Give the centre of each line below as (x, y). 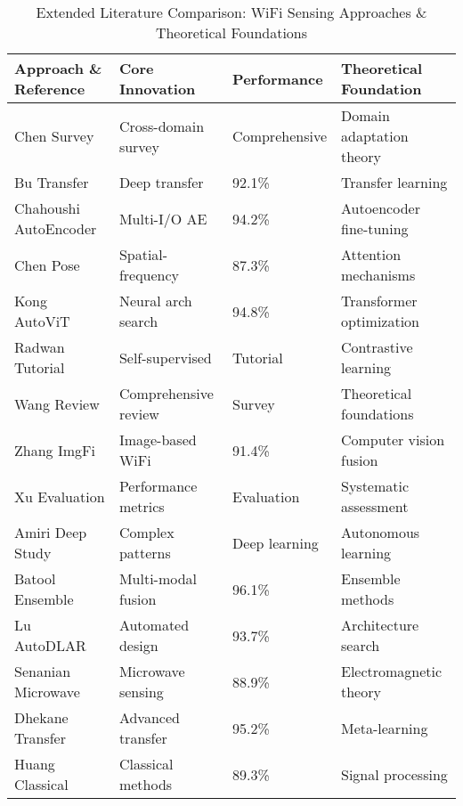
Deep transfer (161, 182)
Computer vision (393, 440)
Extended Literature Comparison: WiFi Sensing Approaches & (231, 12)
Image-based (158, 440)
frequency (149, 275)
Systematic (375, 486)
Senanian (43, 671)
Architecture (380, 625)
